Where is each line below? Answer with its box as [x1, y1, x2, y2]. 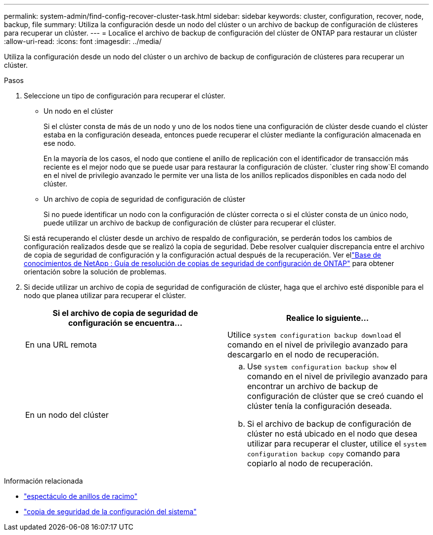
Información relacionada [4, 477, 83, 485]
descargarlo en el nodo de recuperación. [227, 350, 379, 359]
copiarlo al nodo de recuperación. [247, 458, 373, 468]
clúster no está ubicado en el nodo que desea [247, 429, 418, 439]
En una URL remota [25, 340, 97, 350]
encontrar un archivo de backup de [247, 381, 378, 391]
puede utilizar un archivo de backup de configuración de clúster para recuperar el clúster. [43, 219, 336, 227]
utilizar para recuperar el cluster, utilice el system [247, 439, 427, 448]
